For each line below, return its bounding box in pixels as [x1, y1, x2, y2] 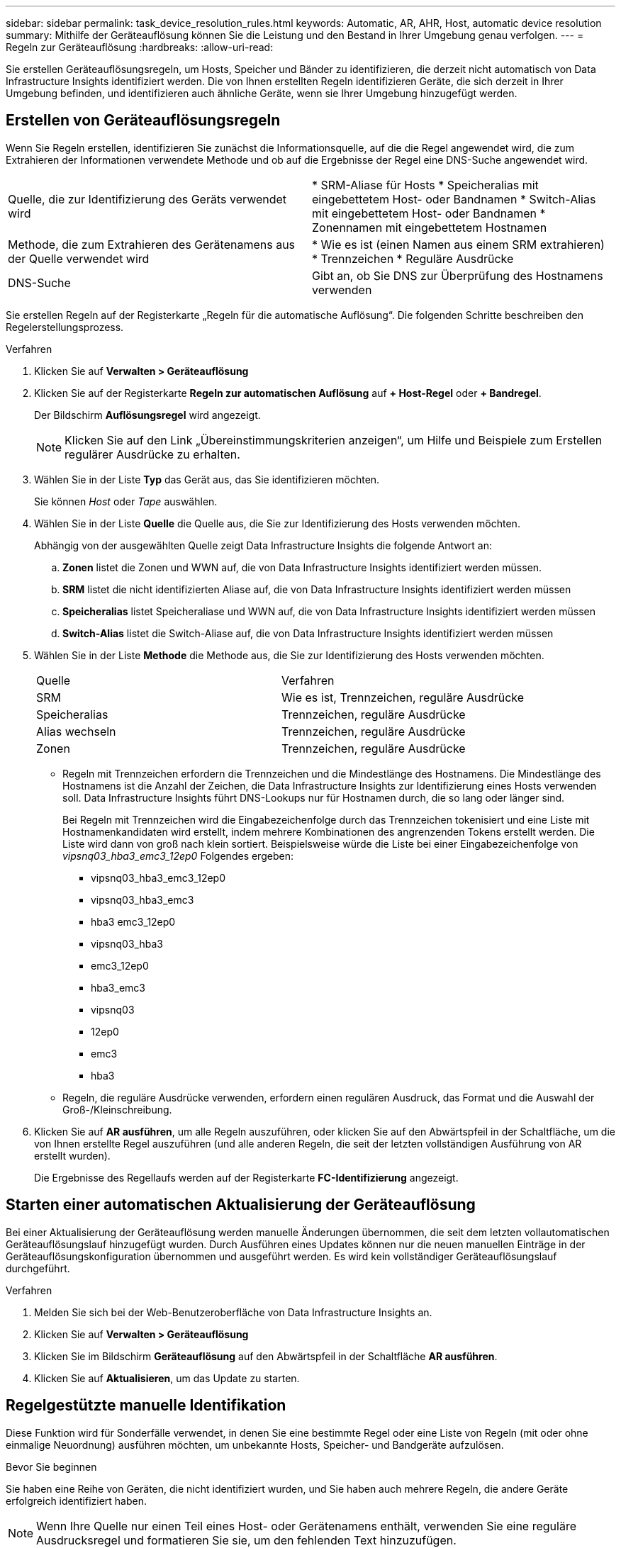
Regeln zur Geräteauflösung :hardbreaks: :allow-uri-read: [6, 41, 274, 53]
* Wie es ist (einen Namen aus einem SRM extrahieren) [312, 237, 605, 252]
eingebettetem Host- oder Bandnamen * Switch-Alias [312, 191, 596, 206]
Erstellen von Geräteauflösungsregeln [6, 111, 281, 130]
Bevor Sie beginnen [6, 1460, 97, 1473]
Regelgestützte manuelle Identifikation [6, 1396, 286, 1415]
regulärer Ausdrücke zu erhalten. [65, 447, 240, 461]
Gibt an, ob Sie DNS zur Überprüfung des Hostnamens [312, 268, 603, 283]
